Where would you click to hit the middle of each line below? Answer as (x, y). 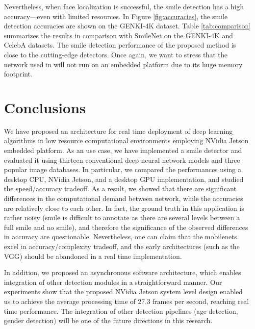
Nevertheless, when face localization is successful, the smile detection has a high (124, 6)
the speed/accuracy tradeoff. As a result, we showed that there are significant (120, 189)
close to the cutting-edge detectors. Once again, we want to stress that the (116, 54)
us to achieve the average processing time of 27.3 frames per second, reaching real (127, 301)
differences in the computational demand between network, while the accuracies (124, 198)
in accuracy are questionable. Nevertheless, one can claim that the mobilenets (121, 237)
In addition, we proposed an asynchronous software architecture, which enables (123, 272)
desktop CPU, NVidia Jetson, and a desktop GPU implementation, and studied (124, 179)
